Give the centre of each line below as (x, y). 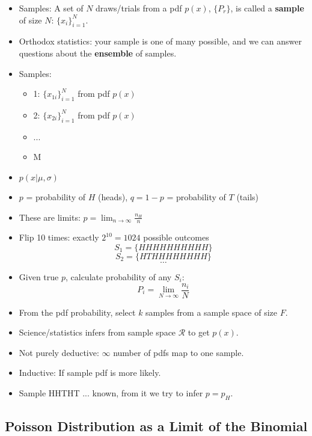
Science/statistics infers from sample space (97, 332)
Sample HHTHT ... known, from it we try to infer (111, 393)
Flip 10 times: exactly (59, 237)
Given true (39, 276)
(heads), (113, 196)
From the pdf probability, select (77, 312)
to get (199, 332)
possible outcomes (176, 237)
